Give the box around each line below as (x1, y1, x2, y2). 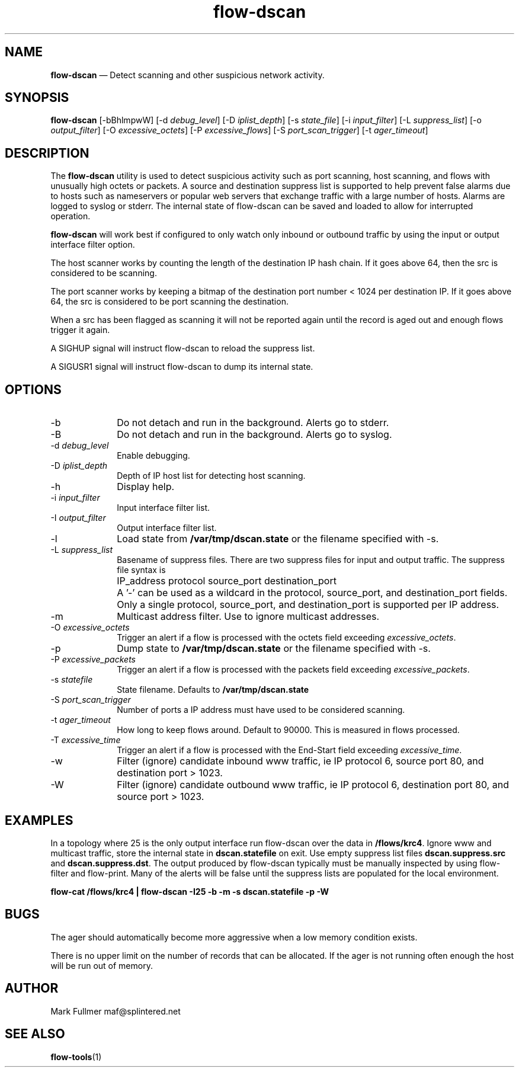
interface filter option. (50, 239, 135, 250)
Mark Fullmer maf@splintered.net (50, 1006, 181, 1016)
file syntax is (117, 565, 166, 575)
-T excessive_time (50, 735, 121, 745)
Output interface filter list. (117, 523, 217, 533)
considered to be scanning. (50, 268, 157, 279)
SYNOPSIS (5, 90, 69, 105)
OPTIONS (5, 382, 62, 397)
